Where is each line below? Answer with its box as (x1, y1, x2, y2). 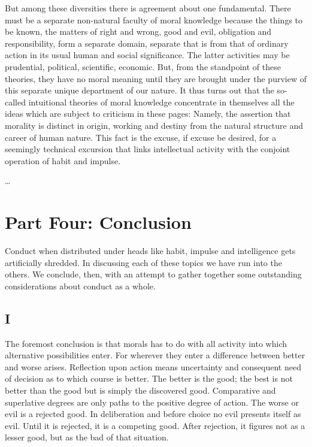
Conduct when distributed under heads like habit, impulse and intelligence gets (5, 244, 296, 257)
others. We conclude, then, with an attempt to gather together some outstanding (5, 268, 302, 280)
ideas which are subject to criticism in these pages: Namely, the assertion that (5, 107, 291, 120)
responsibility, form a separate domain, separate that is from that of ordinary (5, 37, 289, 49)
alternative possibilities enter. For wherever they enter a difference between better (5, 349, 305, 361)
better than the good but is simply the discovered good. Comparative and (5, 383, 276, 396)
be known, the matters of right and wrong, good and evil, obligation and (5, 25, 272, 38)
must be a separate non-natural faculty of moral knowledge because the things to (5, 13, 303, 26)
